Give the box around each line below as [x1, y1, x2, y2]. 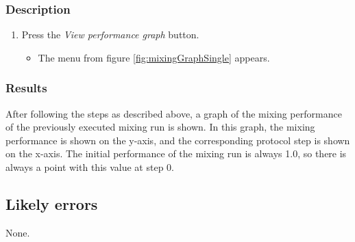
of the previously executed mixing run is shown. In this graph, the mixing [5, 120, 315, 134]
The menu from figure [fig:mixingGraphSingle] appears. [38, 50, 270, 64]
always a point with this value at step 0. [5, 160, 174, 174]
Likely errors [5, 193, 98, 214]
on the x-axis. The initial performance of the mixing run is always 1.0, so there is [5, 146, 347, 161]
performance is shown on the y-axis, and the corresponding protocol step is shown [5, 133, 350, 147]
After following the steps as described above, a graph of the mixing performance [5, 106, 342, 120]
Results [5, 79, 47, 96]
